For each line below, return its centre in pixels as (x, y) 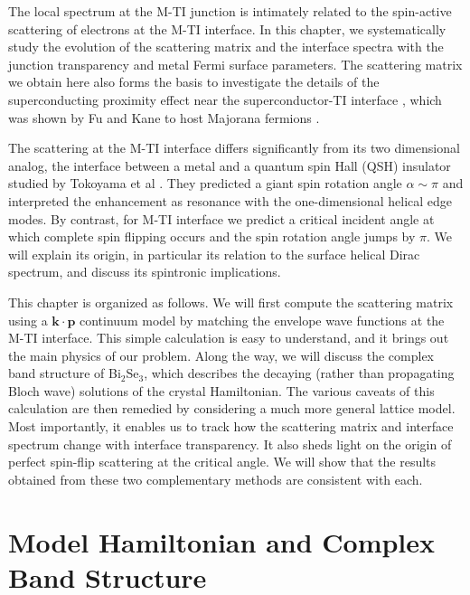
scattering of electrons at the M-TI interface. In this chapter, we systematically (227, 28)
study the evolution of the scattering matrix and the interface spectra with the (226, 47)
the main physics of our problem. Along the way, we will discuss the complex (221, 355)
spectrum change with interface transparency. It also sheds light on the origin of (230, 444)
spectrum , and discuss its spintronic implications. (145, 272)
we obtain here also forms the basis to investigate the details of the (194, 82)
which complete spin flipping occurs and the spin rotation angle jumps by (212, 236)
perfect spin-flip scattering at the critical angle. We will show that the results (222, 462)
